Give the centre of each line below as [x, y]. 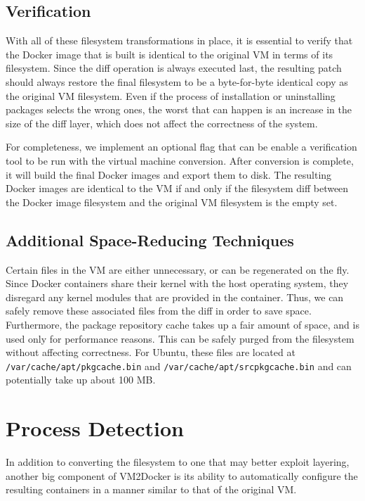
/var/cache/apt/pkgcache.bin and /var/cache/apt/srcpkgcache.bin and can [179, 366]
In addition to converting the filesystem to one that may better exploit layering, [178, 462]
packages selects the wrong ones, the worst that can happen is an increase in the [179, 109]
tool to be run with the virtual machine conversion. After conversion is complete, [180, 160]
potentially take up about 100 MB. [81, 380]
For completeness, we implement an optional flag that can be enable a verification [181, 147]
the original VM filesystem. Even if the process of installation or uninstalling [171, 95]
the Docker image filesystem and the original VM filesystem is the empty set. [172, 202]
